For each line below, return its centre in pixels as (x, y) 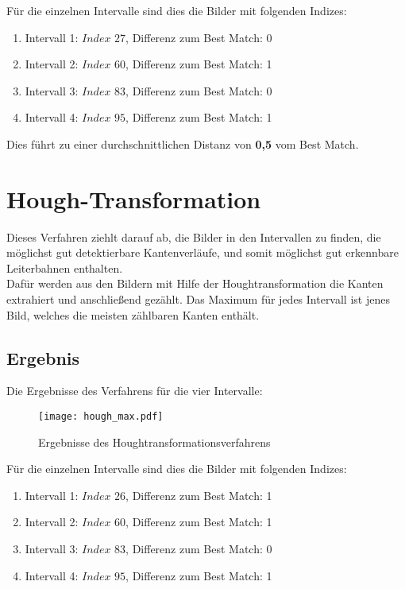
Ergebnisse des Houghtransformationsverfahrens (154, 442)
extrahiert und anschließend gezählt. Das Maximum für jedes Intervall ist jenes (198, 299)
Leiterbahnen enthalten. (65, 267)
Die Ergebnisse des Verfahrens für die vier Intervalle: (135, 391)
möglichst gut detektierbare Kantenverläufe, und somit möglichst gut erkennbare (202, 252)
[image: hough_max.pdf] (101, 417)
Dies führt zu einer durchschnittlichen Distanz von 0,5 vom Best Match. (183, 143)
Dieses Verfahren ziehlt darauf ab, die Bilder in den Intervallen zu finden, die (194, 236)
